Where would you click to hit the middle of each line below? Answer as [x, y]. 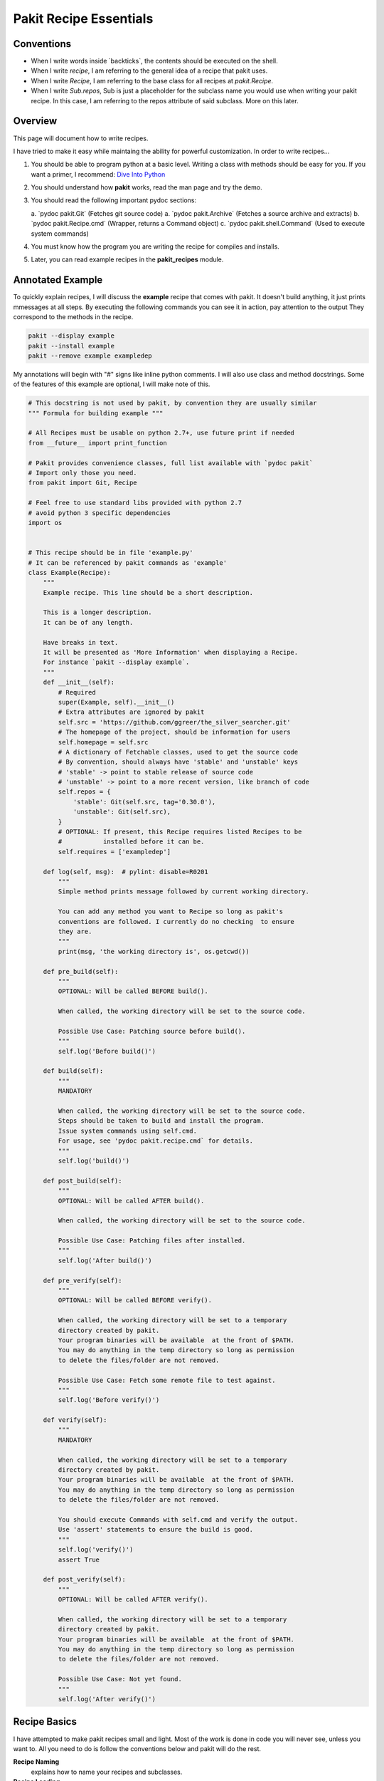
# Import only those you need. [83, 473]
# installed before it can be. [131, 842]
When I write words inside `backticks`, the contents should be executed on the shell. [155, 61]
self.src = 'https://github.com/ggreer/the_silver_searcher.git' [174, 722]
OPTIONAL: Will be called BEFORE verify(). [135, 1300]
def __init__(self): [79, 682]
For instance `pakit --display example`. [116, 662]
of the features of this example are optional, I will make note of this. [112, 384]
